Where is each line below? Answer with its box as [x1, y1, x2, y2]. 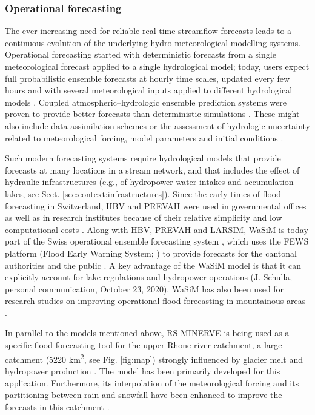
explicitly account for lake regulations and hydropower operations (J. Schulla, [5, 271, 293, 283]
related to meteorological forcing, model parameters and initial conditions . [5, 131, 283, 144]
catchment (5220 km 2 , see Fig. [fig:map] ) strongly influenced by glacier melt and [5, 351, 303, 365]
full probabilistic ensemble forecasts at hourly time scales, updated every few [5, 72, 290, 84]
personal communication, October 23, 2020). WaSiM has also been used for [5, 282, 284, 295]
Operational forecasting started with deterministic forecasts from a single [5, 48, 276, 61]
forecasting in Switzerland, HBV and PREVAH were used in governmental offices [5, 199, 307, 212]
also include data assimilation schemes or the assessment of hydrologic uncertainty [5, 119, 310, 132]
